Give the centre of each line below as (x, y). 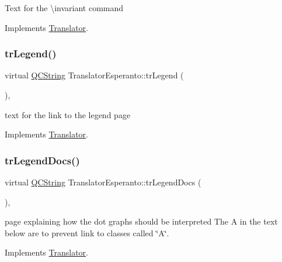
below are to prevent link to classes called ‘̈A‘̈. (87, 232)
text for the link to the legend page (68, 114)
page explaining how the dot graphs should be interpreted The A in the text (141, 221)
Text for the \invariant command (64, 8)
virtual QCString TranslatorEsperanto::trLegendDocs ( (103, 182)
